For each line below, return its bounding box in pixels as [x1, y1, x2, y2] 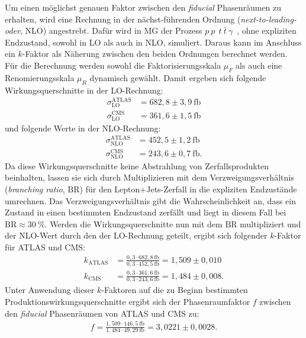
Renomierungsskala [5, 71, 75, 83]
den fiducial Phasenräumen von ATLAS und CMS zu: [5, 307, 199, 319]
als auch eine [236, 59, 282, 71]
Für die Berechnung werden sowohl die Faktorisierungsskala [5, 59, 221, 71]
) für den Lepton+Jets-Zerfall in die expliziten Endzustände [79, 183, 297, 195]
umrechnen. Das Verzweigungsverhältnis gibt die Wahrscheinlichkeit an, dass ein [5, 194, 296, 207]
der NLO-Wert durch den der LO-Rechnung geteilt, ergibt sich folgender [5, 229, 268, 242]
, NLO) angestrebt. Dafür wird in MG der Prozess [20, 24, 202, 37]
